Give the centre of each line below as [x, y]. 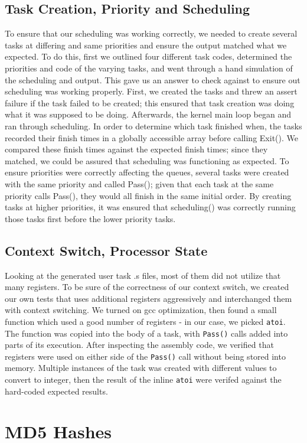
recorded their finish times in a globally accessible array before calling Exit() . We [151, 137]
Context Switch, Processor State [106, 250]
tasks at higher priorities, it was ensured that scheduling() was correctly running [150, 207]
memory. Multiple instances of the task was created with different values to [141, 368]
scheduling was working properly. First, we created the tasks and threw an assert [151, 91]
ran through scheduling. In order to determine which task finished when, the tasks [153, 126]
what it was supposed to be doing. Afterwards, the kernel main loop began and [148, 114]
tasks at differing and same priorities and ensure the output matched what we [146, 45]
